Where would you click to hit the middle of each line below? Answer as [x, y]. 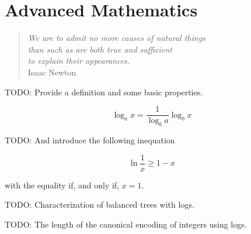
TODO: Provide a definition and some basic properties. [104, 92]
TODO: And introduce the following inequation [90, 140]
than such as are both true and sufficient [100, 49]
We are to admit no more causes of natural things [116, 38]
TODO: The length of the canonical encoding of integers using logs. [126, 224]
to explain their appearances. [79, 61]
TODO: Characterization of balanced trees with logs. [100, 204]
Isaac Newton [52, 72]
